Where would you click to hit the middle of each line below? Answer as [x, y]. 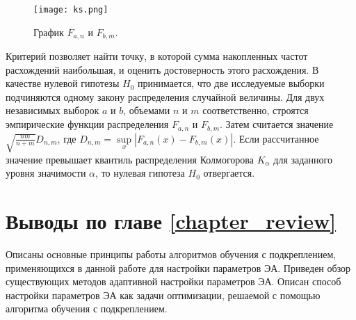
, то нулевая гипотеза [140, 173]
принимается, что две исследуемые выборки [231, 83]
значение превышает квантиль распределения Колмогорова [130, 159]
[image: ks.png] [71, 10]
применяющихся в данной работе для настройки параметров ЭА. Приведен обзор [178, 267]
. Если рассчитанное [276, 138]
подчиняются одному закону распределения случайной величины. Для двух [165, 96]
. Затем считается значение [277, 124]
